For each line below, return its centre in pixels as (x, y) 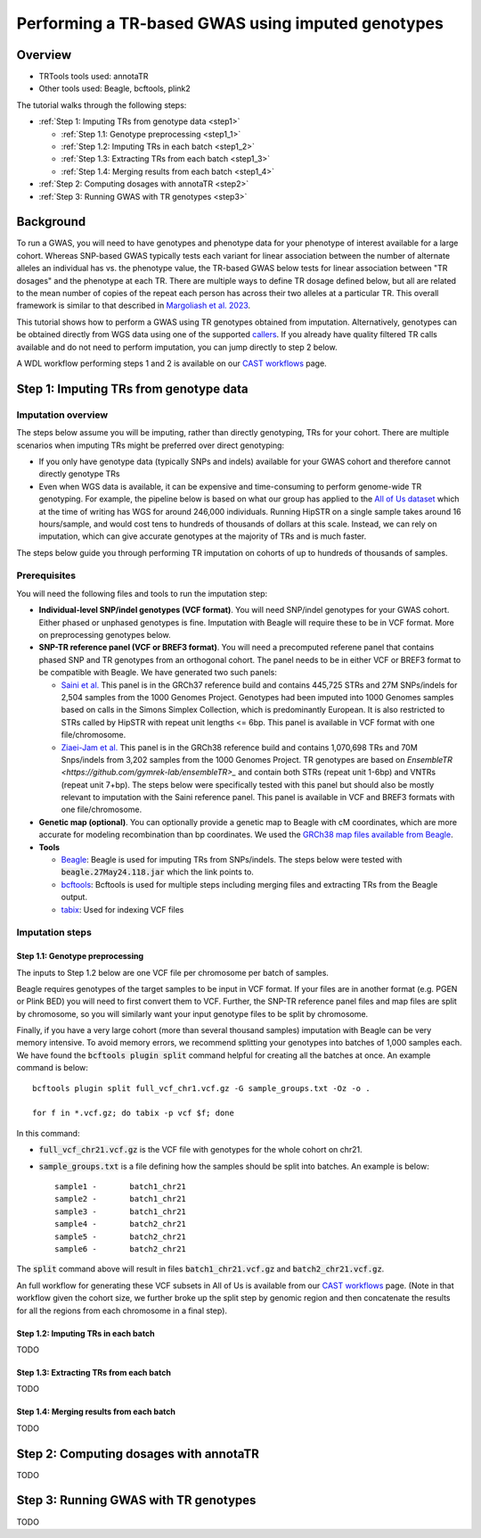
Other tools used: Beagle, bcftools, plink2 (114, 88)
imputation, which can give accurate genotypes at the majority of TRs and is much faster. (203, 536)
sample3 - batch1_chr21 (121, 1211)
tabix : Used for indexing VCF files (122, 909)
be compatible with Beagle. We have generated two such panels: (158, 673)
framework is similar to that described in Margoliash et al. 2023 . (134, 306)
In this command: (48, 1133)
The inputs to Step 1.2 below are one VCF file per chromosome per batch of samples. (173, 972)
